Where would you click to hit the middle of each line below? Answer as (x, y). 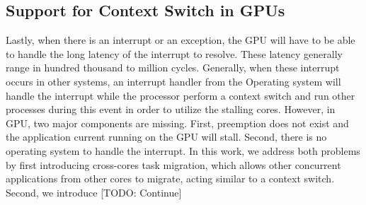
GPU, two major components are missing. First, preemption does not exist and (177, 123)
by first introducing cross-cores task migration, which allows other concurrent (173, 164)
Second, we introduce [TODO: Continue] (94, 192)
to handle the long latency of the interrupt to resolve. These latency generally (174, 53)
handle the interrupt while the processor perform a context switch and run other (181, 95)
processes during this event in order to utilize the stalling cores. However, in (171, 109)
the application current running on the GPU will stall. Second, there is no (166, 137)
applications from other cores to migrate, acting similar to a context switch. (170, 178)
